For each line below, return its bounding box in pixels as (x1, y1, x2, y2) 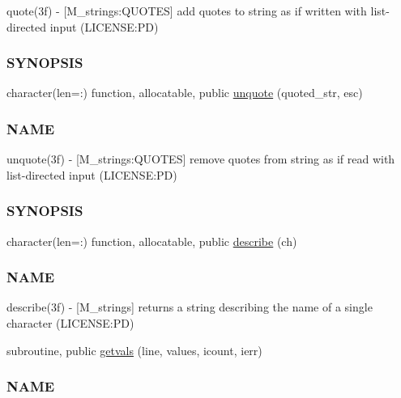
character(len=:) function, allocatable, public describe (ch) (6, 232, 297, 249)
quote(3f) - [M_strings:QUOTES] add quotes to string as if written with (6, 2, 367, 19)
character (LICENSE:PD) (6, 315, 134, 332)
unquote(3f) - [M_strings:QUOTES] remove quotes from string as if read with (6, 150, 395, 167)
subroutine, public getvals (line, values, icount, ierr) (6, 341, 262, 358)
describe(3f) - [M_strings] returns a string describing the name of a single (6, 298, 373, 315)
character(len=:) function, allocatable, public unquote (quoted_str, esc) (6, 84, 363, 101)
